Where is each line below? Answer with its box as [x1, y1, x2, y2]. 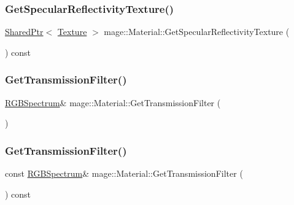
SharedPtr [5, 25, 44, 38]
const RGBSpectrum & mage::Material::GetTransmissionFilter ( [5, 167, 243, 180]
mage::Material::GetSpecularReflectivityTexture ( [104, 25, 290, 38]
